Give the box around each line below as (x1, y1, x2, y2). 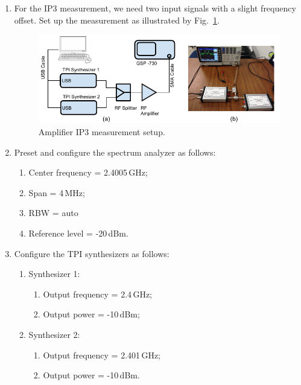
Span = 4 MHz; (28, 186, 85, 199)
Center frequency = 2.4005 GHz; (28, 166, 148, 179)
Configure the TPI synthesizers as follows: (14, 247, 170, 259)
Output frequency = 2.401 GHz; (43, 348, 160, 361)
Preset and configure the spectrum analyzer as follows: (14, 145, 216, 158)
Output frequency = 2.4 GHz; (43, 287, 152, 300)
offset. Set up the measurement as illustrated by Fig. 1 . (14, 13, 220, 26)
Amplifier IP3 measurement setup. (38, 126, 165, 138)
